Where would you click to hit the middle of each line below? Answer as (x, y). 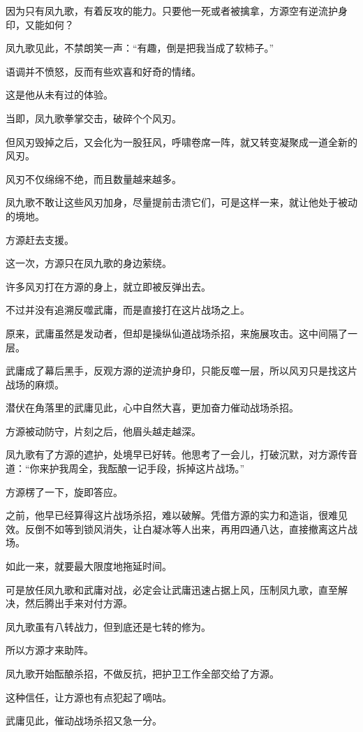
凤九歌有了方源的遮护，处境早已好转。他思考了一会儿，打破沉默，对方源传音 (181, 454)
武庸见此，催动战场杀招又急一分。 (84, 720)
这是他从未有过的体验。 (59, 95)
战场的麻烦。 (35, 384)
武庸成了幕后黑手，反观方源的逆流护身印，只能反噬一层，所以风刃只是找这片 (181, 371)
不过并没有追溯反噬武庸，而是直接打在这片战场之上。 (128, 310)
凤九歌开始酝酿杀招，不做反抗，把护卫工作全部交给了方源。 (142, 673)
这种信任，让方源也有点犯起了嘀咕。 (89, 697)
